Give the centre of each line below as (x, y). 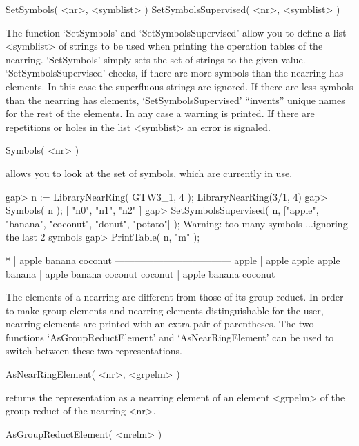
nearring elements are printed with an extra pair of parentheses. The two (160, 324)
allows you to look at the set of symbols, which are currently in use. (149, 173)
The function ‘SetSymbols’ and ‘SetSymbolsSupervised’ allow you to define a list (176, 32)
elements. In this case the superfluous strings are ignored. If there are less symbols (179, 86)
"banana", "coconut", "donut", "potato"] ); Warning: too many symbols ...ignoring (177, 223)
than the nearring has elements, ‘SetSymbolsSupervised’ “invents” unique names (175, 100)
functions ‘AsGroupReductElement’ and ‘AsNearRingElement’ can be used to (170, 337)
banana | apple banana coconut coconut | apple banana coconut (140, 273)
